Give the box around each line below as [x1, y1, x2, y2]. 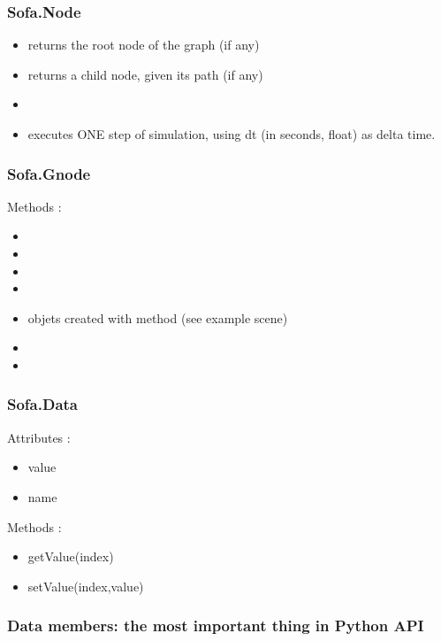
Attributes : [7, 428, 71, 446]
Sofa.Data [7, 393, 78, 415]
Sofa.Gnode [7, 162, 91, 184]
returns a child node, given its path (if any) [27, 65, 263, 83]
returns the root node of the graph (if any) [27, 35, 260, 54]
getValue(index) [27, 547, 114, 566]
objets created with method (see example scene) [27, 308, 288, 327]
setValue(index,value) [27, 576, 144, 595]
